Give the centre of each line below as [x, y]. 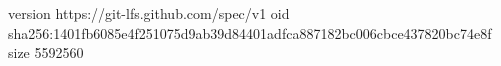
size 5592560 [46, 52]
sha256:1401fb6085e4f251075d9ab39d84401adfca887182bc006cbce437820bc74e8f [250, 32]
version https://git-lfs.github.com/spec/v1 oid [149, 13]
